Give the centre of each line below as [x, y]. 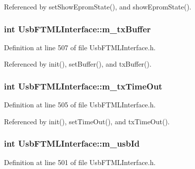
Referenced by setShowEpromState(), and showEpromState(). [98, 6]
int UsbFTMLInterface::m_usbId [72, 143]
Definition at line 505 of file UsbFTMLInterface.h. [80, 105]
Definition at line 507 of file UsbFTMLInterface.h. [80, 47]
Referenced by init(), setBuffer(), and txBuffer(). [78, 64]
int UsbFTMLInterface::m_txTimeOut [83, 86]
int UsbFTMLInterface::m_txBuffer [77, 29]
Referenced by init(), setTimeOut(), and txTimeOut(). [87, 121]
